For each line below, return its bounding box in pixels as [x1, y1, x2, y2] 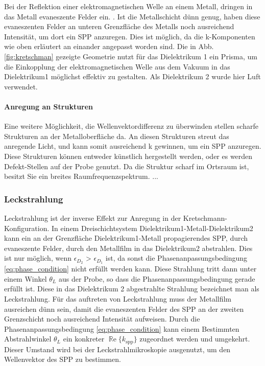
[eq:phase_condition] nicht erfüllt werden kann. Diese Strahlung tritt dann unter [4, 263, 257, 274]
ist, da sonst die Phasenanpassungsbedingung [105, 253, 248, 263]
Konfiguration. [4, 222, 50, 233]
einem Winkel [4, 273, 47, 284]
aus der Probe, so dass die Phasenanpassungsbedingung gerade [58, 273, 255, 284]
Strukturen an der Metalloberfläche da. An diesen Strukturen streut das [4, 130, 229, 141]
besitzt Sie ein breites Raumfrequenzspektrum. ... [4, 171, 158, 181]
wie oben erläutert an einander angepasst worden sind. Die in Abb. [4, 41, 214, 52]
